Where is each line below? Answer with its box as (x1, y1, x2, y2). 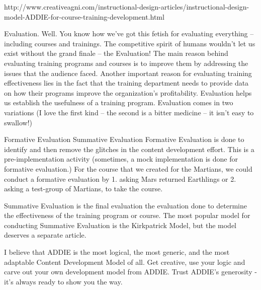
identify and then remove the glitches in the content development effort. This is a (4, 143, 254, 154)
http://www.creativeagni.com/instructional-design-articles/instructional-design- (4, 2, 249, 12)
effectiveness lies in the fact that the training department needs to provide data (4, 78, 249, 88)
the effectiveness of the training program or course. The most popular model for (4, 210, 250, 221)
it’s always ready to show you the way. (4, 276, 123, 286)
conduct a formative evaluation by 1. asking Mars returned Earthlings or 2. (4, 173, 236, 184)
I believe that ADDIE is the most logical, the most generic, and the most (4, 247, 230, 257)
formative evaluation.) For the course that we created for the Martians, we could (4, 163, 252, 174)
